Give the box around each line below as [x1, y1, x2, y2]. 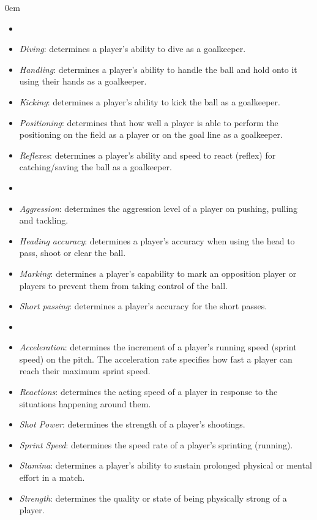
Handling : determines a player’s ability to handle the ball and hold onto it [19, 62, 297, 75]
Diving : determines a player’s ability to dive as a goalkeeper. [19, 42, 246, 55]
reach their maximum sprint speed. [19, 364, 151, 377]
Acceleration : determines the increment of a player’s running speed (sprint [19, 341, 297, 353]
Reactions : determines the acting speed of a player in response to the [19, 385, 278, 398]
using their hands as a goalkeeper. [19, 75, 147, 88]
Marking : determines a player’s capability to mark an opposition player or [19, 266, 297, 279]
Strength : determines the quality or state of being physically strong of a [19, 491, 287, 504]
